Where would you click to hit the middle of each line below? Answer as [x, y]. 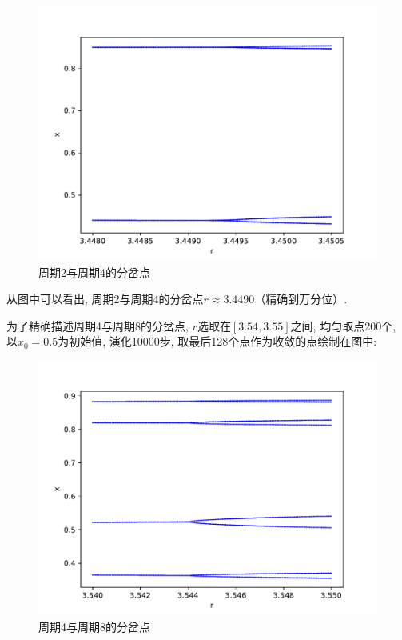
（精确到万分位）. [301, 299]
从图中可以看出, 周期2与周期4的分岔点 [105, 299]
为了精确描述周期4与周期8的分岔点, [98, 325]
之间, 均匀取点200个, [343, 325]
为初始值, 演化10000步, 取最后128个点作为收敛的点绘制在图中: [217, 341]
